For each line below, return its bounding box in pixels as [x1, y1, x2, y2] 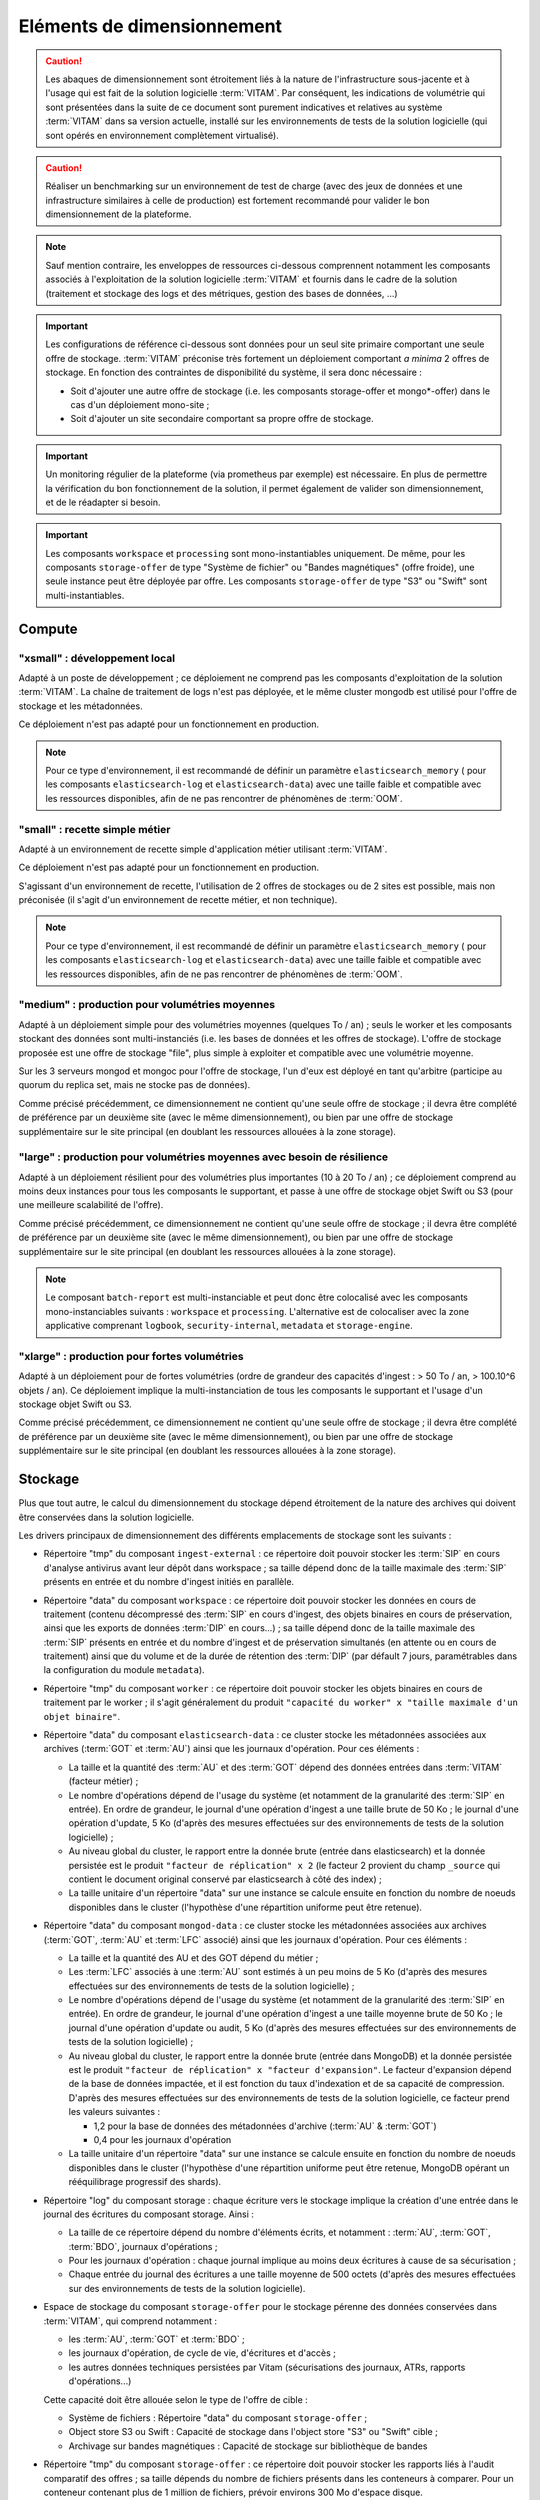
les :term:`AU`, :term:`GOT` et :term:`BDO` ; [68, 2333, 245, 2345]
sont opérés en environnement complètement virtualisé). [45, 129, 279, 141]
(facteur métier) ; [68, 1775, 139, 1787]
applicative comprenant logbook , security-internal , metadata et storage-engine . [45, 1320, 414, 1332]
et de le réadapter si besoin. [45, 496, 161, 508]
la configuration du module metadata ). [43, 1664, 205, 1676]
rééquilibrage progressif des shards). [68, 2176, 222, 2188]
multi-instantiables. [45, 589, 125, 601]
